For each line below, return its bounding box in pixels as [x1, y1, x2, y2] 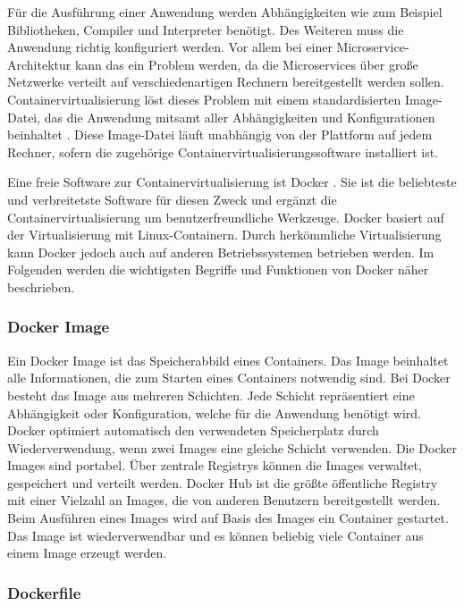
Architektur [7, 55, 72, 73]
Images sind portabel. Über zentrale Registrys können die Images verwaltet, [7, 456, 422, 475]
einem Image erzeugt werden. [7, 543, 167, 562]
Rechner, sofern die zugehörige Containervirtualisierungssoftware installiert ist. [7, 142, 439, 161]
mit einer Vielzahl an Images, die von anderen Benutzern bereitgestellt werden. [7, 491, 441, 509]
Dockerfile [7, 581, 81, 603]
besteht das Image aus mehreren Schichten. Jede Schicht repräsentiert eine [7, 385, 415, 404]
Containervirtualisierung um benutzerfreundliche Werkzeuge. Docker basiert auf [7, 207, 444, 226]
